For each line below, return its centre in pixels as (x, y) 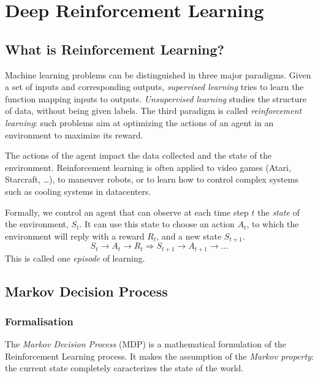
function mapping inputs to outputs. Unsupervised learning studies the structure (156, 98)
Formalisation (39, 321)
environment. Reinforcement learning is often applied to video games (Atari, (148, 167)
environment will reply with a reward (75, 236)
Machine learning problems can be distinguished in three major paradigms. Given (158, 74)
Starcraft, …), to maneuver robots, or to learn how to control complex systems (152, 179)
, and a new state (189, 236)
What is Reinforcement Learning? (115, 49)
